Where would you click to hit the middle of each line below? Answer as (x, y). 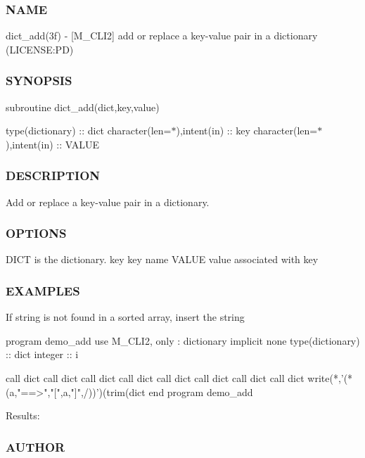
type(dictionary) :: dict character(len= (89, 131)
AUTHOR (36, 446)
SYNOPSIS (39, 81)
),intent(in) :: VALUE (53, 144)
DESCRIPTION (53, 176)
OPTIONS (36, 233)
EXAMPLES (43, 290)
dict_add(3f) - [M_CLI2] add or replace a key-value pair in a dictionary (162, 36)
